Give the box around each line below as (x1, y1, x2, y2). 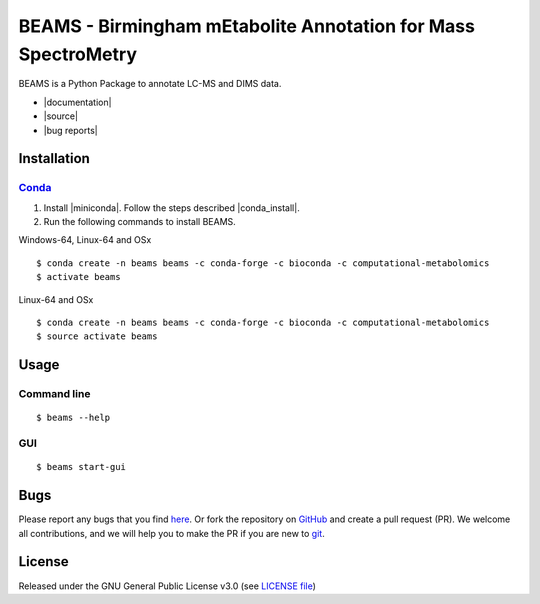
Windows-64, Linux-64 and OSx (18, 234, 152, 246)
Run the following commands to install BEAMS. (43, 216, 237, 228)
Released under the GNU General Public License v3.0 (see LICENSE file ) (18, 580, 317, 592)
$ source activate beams (36, 331, 158, 342)
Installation (18, 150, 90, 167)
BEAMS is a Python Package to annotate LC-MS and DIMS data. (18, 78, 282, 90)
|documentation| (43, 96, 112, 108)
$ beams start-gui (36, 461, 127, 473)
